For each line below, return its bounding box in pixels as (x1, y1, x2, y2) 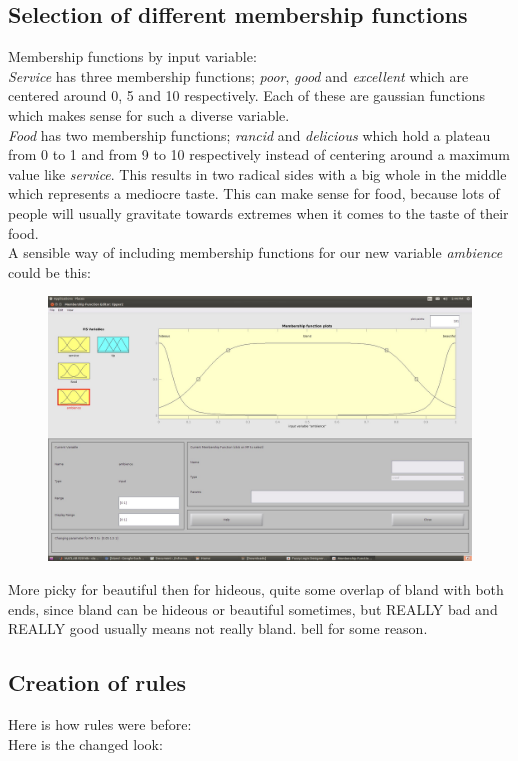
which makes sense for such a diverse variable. (8, 104, 290, 125)
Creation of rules (8, 667, 186, 698)
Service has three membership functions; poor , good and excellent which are (8, 65, 469, 86)
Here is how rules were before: (8, 713, 192, 734)
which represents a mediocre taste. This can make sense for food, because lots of (8, 183, 500, 204)
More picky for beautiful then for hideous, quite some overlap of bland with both (8, 578, 504, 599)
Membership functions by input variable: (8, 46, 257, 67)
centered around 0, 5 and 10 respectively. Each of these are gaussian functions (8, 85, 486, 106)
